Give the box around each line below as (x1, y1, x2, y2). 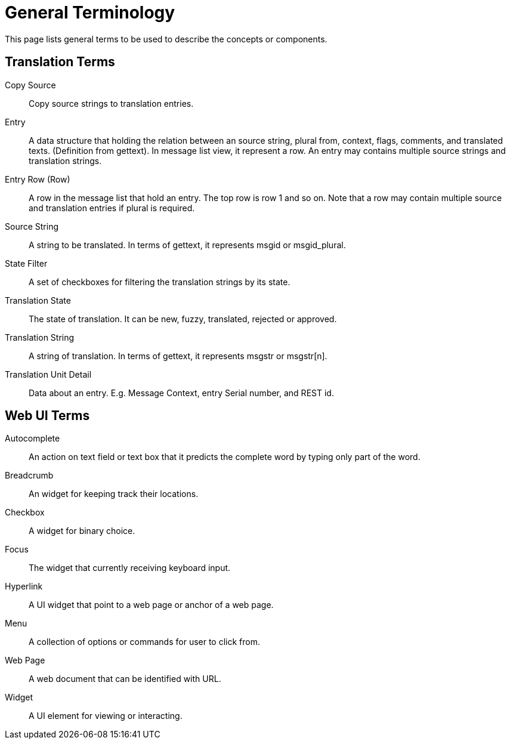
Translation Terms (5, 54, 115, 70)
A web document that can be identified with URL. (29, 674, 221, 684)
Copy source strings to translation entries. (29, 98, 194, 109)
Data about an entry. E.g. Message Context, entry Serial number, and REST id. (29, 387, 334, 398)
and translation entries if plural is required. (29, 202, 195, 213)
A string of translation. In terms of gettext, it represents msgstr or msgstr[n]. (29, 350, 327, 361)
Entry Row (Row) (5, 174, 70, 184)
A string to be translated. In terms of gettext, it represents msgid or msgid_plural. (29, 239, 346, 250)
